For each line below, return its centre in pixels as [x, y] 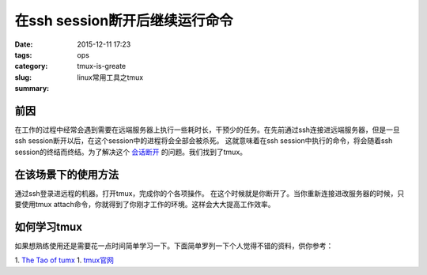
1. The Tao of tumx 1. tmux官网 [64, 260]
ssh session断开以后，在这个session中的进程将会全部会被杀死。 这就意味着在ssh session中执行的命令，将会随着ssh [204, 141]
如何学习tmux [49, 226]
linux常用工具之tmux [110, 77]
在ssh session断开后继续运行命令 [124, 21]
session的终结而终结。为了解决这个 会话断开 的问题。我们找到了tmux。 [131, 152]
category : [31, 66]
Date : [24, 44]
